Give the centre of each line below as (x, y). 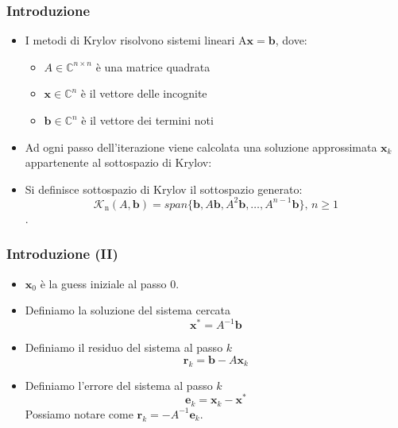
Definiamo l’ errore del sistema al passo (119, 385)
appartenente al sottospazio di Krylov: (118, 162)
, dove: (291, 40)
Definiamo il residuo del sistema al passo (124, 347)
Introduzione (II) (62, 254)
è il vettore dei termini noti (147, 120)
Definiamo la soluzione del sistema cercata (128, 310)
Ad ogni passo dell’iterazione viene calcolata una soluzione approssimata (201, 147)
